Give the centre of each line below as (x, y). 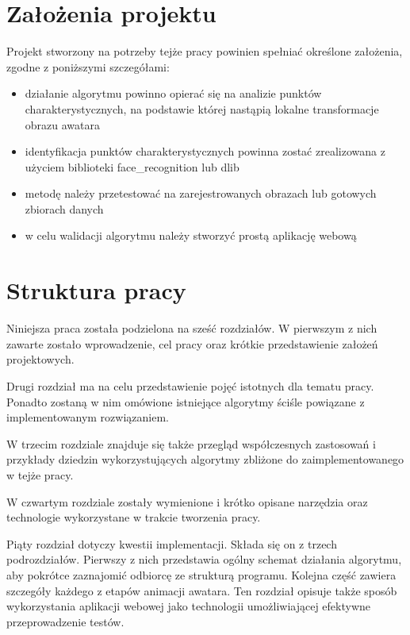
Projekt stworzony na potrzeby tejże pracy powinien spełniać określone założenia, (205, 51)
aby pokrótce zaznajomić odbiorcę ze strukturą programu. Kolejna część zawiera (201, 574)
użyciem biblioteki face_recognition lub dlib (132, 166)
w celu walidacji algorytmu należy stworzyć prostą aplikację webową (191, 235)
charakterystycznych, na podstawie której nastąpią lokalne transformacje (202, 108)
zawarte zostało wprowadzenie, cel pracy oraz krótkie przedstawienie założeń (192, 343)
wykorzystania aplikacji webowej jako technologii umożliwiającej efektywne (189, 606)
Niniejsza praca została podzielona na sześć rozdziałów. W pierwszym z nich (192, 328)
